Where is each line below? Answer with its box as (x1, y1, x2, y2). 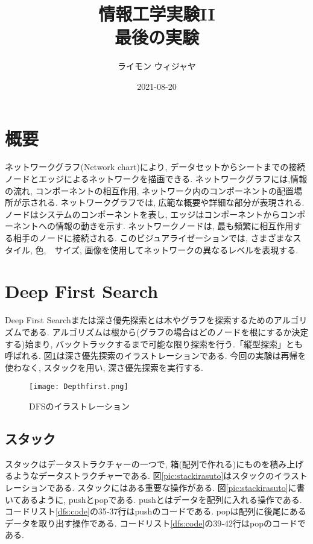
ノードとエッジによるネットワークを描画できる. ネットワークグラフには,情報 (5, 172, 308, 185)
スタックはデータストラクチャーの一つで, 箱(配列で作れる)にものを (5, 457, 270, 470)
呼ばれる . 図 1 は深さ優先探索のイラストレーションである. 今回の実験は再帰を (5, 349, 306, 362)
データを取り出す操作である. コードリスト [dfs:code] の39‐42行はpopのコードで (5, 516, 306, 529)
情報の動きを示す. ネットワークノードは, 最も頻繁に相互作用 (55, 220, 294, 232)
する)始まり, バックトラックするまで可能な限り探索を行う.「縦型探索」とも (5, 337, 303, 350)
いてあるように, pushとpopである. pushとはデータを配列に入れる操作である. (5, 493, 302, 505)
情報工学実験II (98, 1, 215, 26)
